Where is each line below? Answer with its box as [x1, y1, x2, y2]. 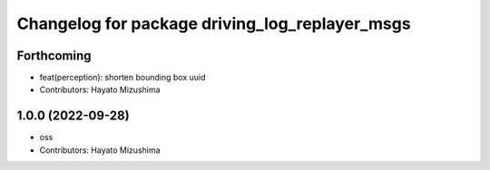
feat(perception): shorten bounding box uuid [39, 72, 206, 83]
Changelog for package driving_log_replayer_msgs [16, 14, 412, 33]
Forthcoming [16, 48, 92, 63]
